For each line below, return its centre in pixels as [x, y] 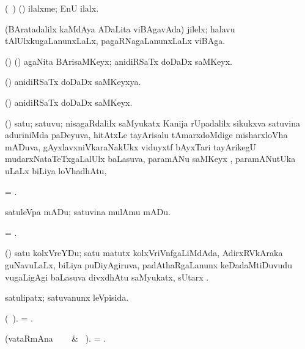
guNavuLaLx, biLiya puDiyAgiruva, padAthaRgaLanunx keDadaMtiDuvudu [149, 264]
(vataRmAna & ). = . [56, 338]
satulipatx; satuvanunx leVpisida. [67, 297]
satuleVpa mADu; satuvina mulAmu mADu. [88, 212]
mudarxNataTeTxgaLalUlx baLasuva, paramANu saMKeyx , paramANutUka [150, 159]
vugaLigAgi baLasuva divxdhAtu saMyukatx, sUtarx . [107, 277]
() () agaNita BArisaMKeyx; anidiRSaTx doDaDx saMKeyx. [119, 61]
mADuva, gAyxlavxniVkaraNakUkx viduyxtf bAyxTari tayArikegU [131, 146]
